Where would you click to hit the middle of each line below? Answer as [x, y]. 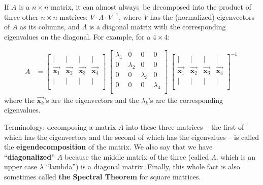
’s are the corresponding [186, 100]
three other [21, 16]
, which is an [236, 156]
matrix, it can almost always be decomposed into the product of [151, 7]
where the [19, 100]
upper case [21, 166]
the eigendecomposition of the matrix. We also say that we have [108, 147]
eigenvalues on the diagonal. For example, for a [77, 36]
